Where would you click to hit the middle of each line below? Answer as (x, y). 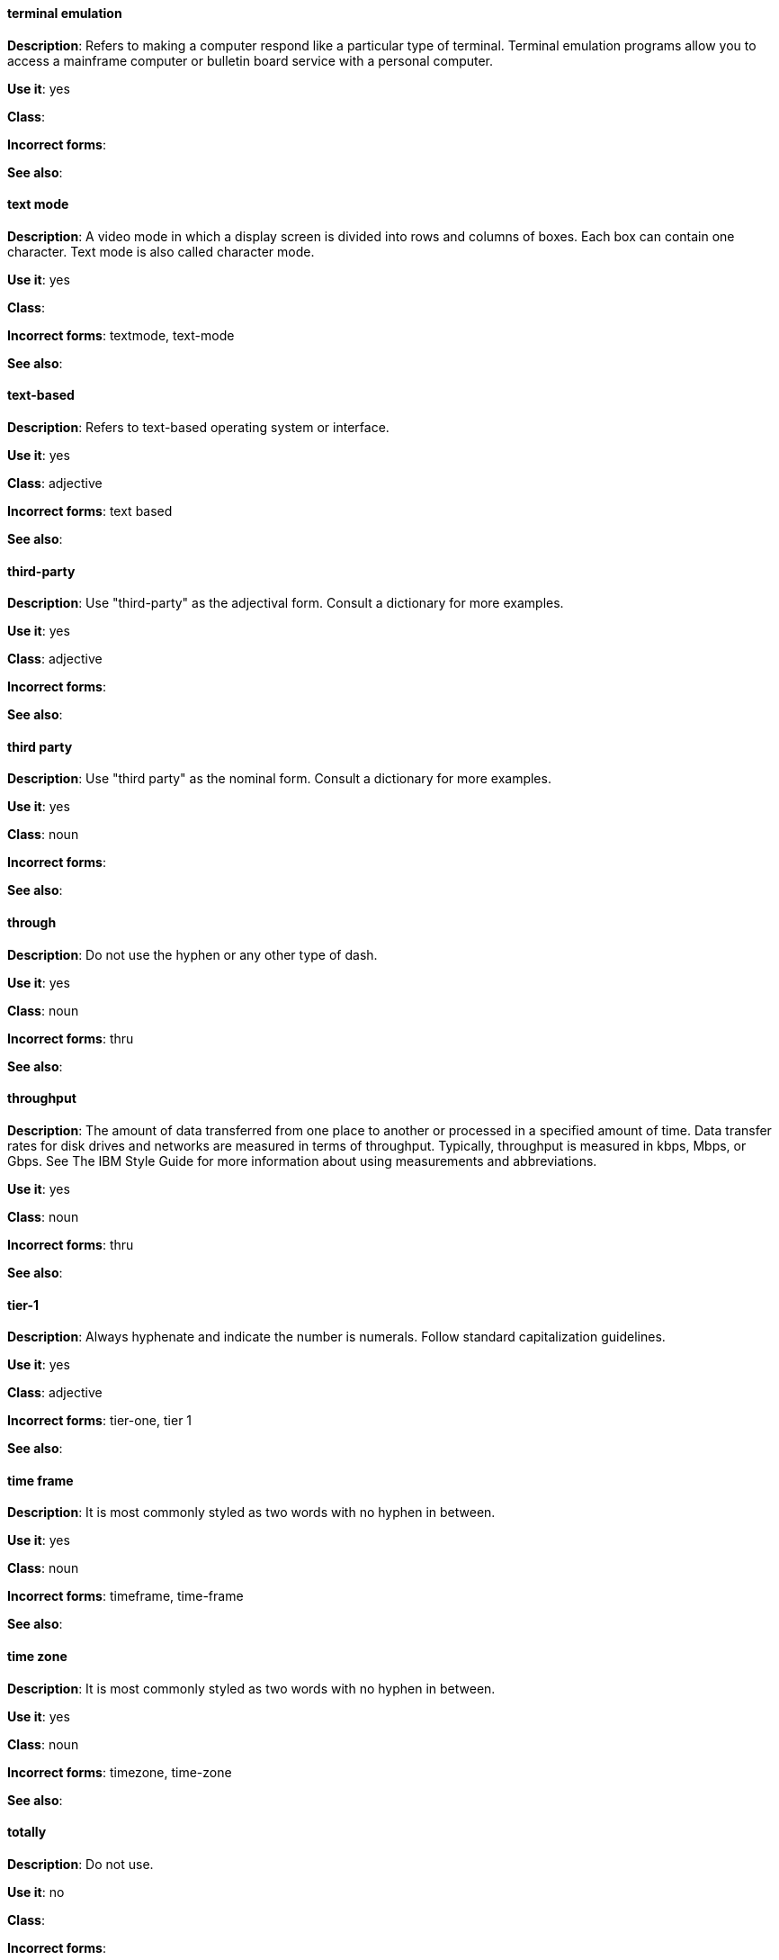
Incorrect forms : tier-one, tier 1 (100, 1421)
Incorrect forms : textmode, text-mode (121, 335)
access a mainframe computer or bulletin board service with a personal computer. (251, 60)
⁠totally (27, 1832)
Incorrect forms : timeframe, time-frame (125, 1596)
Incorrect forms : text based (90, 511)
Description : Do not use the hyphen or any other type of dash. (193, 954)
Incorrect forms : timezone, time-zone (120, 1772)
